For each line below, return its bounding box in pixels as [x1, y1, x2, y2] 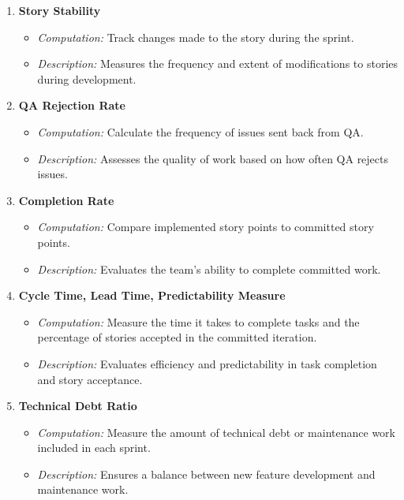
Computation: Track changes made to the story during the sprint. [37, 28, 354, 45]
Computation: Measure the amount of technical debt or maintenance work [37, 424, 395, 440]
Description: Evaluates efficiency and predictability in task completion [37, 355, 377, 371]
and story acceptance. [37, 371, 143, 387]
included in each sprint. [37, 439, 151, 456]
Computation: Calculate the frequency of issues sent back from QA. [37, 123, 364, 140]
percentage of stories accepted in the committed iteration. [37, 329, 317, 345]
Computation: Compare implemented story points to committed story [37, 218, 374, 235]
